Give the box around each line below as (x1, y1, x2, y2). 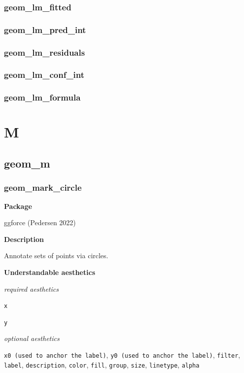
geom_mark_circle (4, 181, 82, 194)
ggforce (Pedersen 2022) (4, 217, 76, 228)
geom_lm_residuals (4, 46, 85, 58)
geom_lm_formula (4, 91, 81, 103)
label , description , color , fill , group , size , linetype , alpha (4, 359, 200, 370)
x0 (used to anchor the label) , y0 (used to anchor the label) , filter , (4, 350, 241, 360)
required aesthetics (4, 283, 59, 294)
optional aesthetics (4, 333, 60, 343)
